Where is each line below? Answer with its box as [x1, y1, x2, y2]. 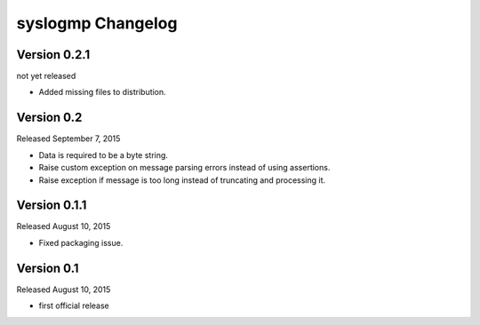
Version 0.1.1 [16, 198, 87, 213]
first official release [38, 300, 110, 311]
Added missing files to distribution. [38, 87, 166, 98]
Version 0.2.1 [16, 47, 91, 62]
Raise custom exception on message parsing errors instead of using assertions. [38, 162, 331, 173]
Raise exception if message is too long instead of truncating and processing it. [38, 174, 326, 186]
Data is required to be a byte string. [38, 149, 169, 160]
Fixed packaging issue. [38, 237, 124, 248]
